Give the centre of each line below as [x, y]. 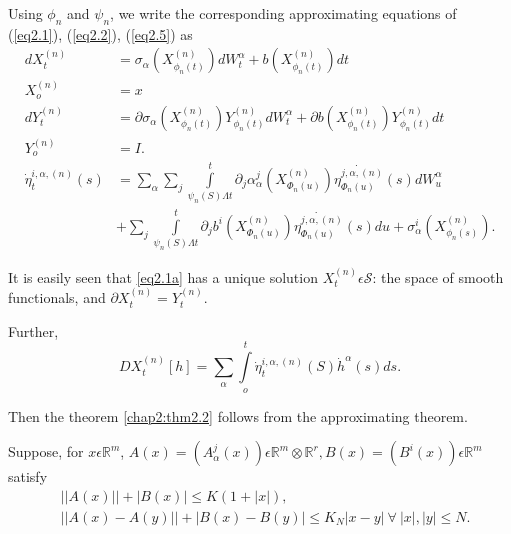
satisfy [28, 476]
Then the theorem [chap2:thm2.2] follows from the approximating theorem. [238, 415]
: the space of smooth [438, 276]
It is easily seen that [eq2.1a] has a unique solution [163, 276]
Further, [33, 330]
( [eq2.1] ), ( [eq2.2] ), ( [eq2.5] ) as [100, 33]
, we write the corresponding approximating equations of [283, 13]
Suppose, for [46, 451]
